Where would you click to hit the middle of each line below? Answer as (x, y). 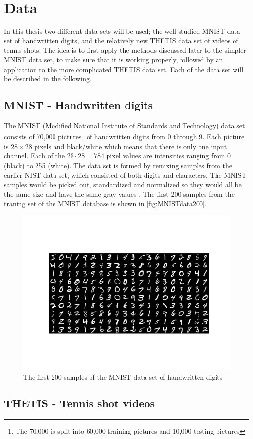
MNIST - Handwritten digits (79, 105)
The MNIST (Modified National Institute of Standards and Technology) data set (125, 125)
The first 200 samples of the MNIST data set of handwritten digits (123, 377)
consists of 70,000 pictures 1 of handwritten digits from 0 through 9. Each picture (124, 136)
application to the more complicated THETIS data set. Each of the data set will (124, 69)
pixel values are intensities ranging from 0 (169, 156)
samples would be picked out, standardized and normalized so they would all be (123, 184)
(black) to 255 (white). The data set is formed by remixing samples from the (118, 165)
